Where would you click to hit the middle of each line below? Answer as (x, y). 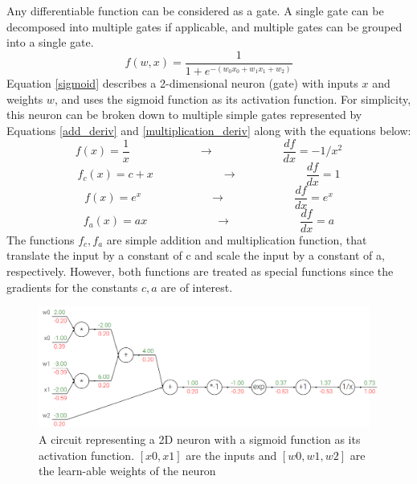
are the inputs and (231, 455)
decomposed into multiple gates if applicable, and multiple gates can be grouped (204, 26)
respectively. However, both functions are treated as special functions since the (200, 271)
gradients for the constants (72, 287)
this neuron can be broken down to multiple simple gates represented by (184, 115)
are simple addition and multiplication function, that (237, 239)
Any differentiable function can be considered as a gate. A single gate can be (195, 10)
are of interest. (197, 287)
